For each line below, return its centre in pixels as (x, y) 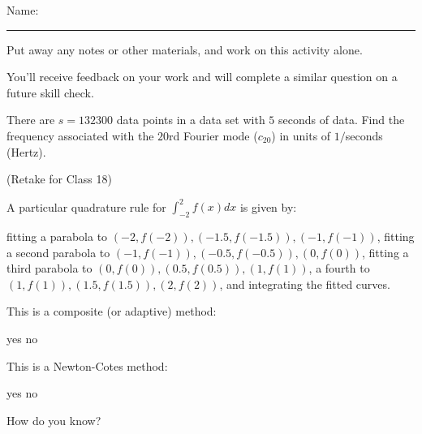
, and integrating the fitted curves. (305, 284)
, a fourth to (339, 268)
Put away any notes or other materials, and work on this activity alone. (185, 49)
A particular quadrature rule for (86, 206)
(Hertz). (26, 151)
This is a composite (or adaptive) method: (112, 311)
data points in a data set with (191, 120)
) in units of (301, 135)
